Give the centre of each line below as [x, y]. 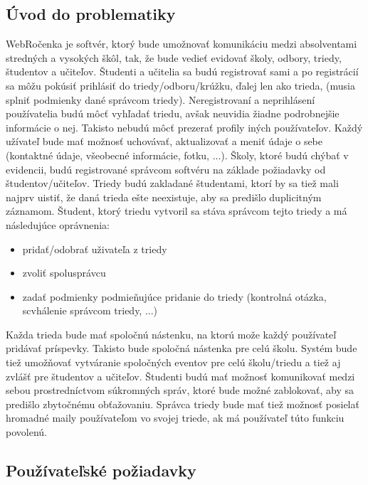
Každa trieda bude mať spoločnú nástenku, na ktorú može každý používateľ [171, 334]
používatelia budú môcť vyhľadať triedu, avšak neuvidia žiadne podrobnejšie [173, 113]
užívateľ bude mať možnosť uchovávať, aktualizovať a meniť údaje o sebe [164, 141]
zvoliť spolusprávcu [64, 273]
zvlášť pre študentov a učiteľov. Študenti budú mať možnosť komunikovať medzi [180, 376]
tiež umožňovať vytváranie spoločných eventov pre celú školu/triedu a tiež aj [173, 362]
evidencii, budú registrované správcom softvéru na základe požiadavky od [166, 169]
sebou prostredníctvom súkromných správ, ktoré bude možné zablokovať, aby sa [180, 390]
